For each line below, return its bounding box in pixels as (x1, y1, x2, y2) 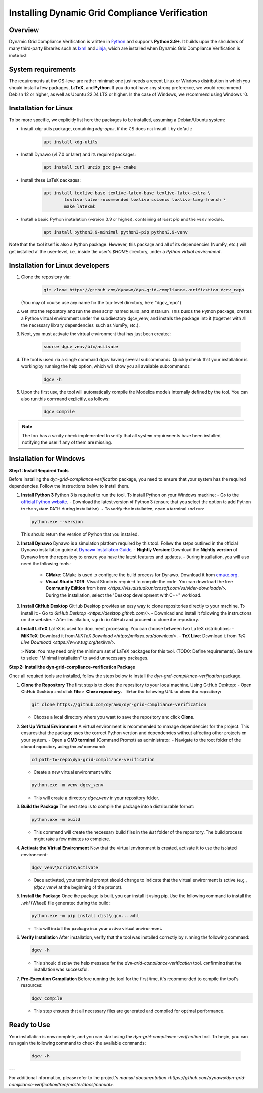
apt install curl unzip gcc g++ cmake (43, 164, 136, 170)
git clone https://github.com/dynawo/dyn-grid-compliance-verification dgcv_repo (43, 287, 244, 292)
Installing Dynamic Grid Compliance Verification (9, 7, 208, 18)
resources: (21, 983, 43, 988)
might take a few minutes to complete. (33, 836, 111, 842)
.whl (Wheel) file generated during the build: (21, 900, 110, 906)
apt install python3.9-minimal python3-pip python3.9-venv (43, 229, 188, 235)
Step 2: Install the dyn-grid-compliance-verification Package (9, 664, 136, 670)
